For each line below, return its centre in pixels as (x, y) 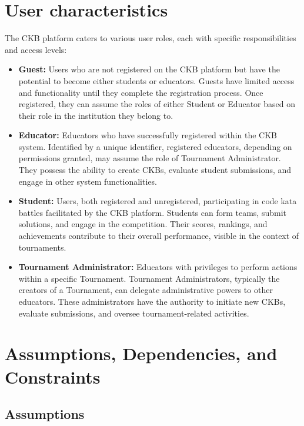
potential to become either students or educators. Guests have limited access (156, 80)
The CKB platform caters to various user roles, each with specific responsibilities (151, 38)
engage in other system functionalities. (88, 181)
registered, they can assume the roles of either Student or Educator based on (157, 104)
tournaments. (42, 247)
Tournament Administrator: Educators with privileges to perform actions (158, 267)
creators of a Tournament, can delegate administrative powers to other (146, 290)
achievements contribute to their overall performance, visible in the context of (159, 236)
